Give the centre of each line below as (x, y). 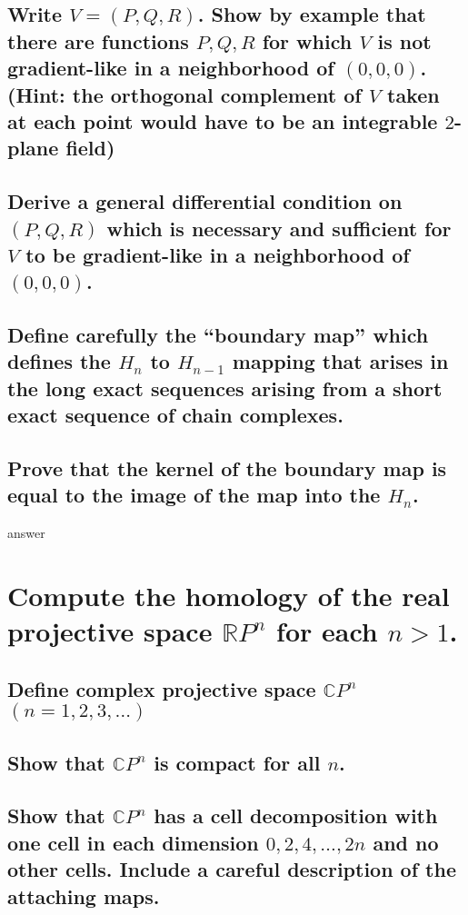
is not (404, 40)
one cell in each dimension (133, 842)
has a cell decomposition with (296, 816)
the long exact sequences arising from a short (225, 388)
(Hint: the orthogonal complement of (184, 94)
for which (307, 40)
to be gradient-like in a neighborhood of (218, 254)
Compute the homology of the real (229, 596)
